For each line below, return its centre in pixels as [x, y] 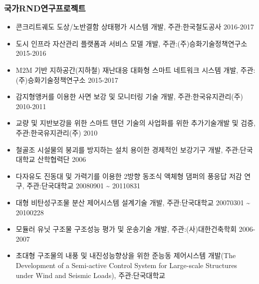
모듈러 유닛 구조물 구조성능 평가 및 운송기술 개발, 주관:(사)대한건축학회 [126, 229]
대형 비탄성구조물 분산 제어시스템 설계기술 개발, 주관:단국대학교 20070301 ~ [133, 202]
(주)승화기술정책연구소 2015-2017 [67, 79]
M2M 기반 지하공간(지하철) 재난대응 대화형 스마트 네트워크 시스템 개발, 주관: [135, 70]
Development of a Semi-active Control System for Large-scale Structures [127, 265]
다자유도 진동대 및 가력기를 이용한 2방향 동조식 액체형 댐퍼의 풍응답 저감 [129, 176]
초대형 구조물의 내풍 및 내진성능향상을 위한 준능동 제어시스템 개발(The [126, 255]
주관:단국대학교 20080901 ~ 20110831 [84, 186]
